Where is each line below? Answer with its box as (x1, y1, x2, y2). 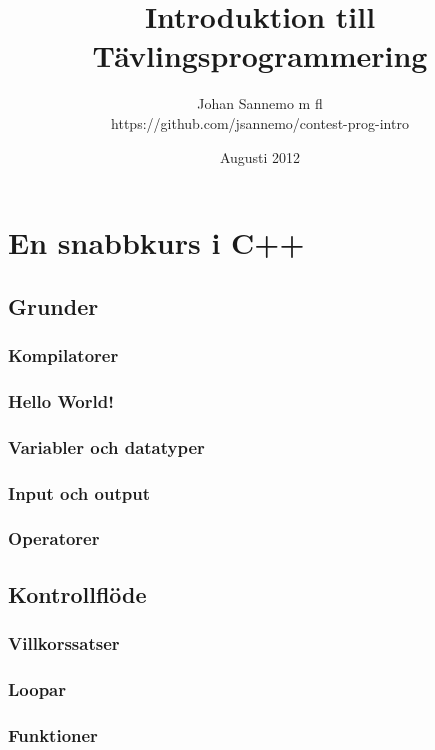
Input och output (8, 480, 150, 505)
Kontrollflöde (8, 578, 147, 609)
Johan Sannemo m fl (197, 93, 323, 114)
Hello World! (8, 388, 114, 413)
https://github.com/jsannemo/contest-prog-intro (111, 112, 409, 133)
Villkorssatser (8, 630, 120, 655)
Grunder (8, 290, 99, 321)
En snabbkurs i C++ (8, 222, 305, 263)
